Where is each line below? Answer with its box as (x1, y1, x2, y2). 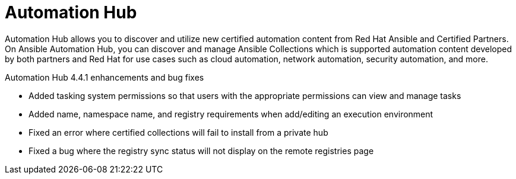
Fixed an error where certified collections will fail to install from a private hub (29, 127, 328, 138)
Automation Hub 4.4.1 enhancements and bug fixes (5, 72, 204, 82)
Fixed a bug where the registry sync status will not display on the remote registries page (29, 145, 374, 156)
